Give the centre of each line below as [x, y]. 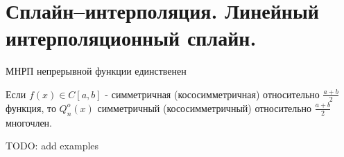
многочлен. [29, 122]
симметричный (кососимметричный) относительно [205, 108]
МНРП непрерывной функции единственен [96, 71]
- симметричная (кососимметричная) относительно [212, 94]
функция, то [31, 108]
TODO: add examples [52, 146]
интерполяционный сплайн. [131, 38]
